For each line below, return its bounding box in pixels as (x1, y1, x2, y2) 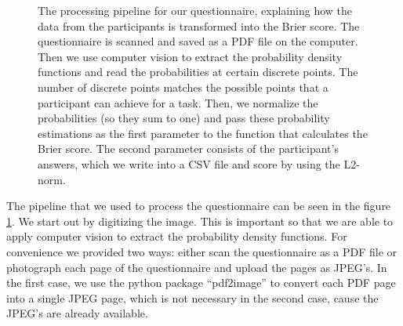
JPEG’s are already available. (6, 305, 148, 321)
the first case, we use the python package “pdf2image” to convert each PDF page (6, 274, 396, 291)
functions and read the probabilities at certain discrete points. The (38, 63, 358, 80)
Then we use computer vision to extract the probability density (38, 48, 343, 64)
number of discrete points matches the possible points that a (38, 78, 329, 95)
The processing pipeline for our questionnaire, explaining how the (38, 2, 352, 18)
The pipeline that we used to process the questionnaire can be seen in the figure (6, 197, 391, 214)
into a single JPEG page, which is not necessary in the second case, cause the (6, 289, 379, 306)
